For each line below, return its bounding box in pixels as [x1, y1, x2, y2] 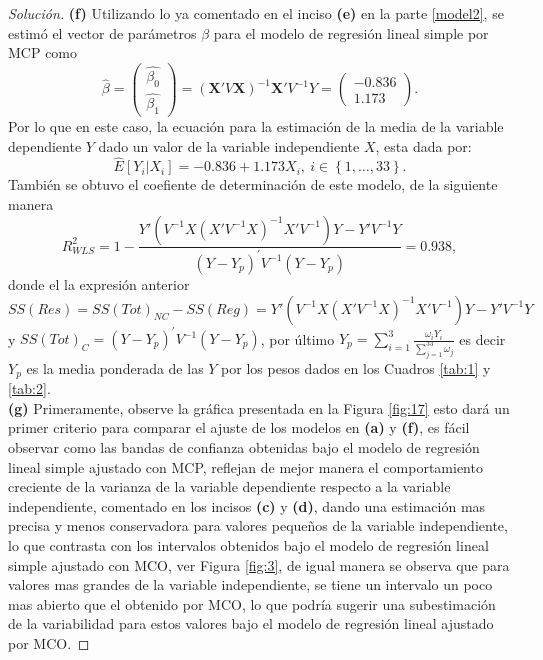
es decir [459, 328, 506, 348]
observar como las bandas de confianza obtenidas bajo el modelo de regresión [8, 437, 480, 458]
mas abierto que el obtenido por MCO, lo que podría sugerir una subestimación [8, 593, 496, 614]
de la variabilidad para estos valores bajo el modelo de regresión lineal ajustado [8, 613, 494, 634]
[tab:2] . [8, 378, 51, 399]
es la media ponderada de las [26, 357, 204, 378]
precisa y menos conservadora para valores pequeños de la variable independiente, [8, 515, 508, 536]
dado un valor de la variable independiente [98, 135, 360, 156]
